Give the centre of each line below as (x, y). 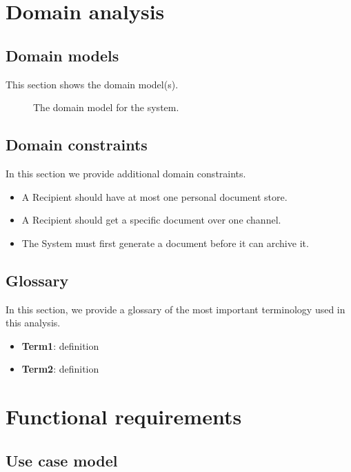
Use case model (62, 460)
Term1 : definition (60, 345)
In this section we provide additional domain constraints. (126, 173)
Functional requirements (124, 416)
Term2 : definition (60, 369)
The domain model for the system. (106, 107)
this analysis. (33, 323)
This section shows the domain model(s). (92, 84)
